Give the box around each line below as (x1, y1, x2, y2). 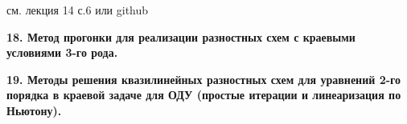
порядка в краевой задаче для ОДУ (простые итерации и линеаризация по (6, 86, 401, 103)
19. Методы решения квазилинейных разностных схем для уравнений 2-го (6, 70, 401, 87)
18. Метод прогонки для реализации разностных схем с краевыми (6, 28, 356, 45)
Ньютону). (6, 102, 62, 118)
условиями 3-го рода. (6, 44, 118, 61)
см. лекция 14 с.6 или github (6, 2, 149, 18)
